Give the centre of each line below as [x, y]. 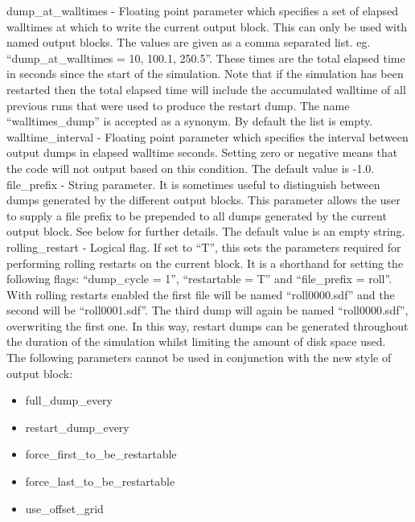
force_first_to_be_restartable [101, 454]
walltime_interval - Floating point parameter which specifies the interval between [207, 136]
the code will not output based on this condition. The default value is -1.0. [191, 168]
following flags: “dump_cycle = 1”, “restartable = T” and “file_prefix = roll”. [199, 279]
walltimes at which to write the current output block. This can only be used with [207, 26]
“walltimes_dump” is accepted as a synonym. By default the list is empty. [190, 121]
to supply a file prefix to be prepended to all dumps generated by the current [197, 215]
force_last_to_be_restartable [100, 481]
